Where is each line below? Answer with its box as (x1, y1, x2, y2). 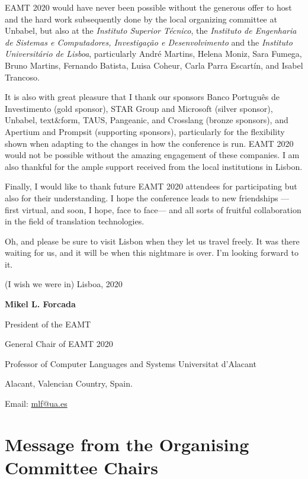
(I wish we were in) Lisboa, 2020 (5, 278, 123, 290)
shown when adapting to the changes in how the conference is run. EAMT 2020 (5, 137, 294, 149)
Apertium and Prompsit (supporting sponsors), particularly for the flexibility (5, 125, 285, 137)
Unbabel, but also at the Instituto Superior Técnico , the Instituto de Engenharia (5, 24, 297, 37)
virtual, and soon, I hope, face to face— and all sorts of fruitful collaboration (21, 203, 301, 216)
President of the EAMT (5, 317, 91, 330)
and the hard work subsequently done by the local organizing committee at (5, 12, 277, 25)
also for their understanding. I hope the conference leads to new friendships (5, 191, 278, 204)
